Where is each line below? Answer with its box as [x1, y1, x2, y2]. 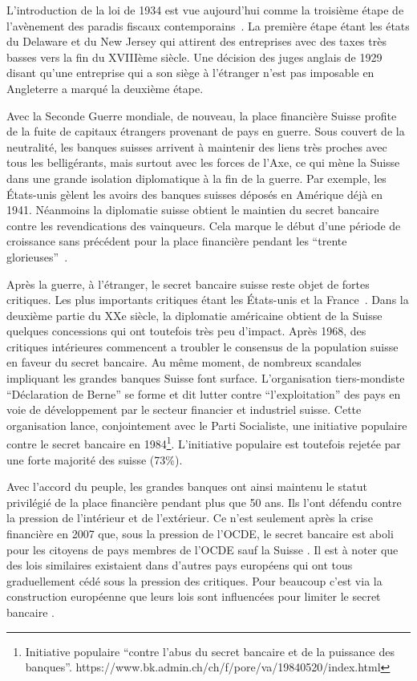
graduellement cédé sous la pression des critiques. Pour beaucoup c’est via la [6, 572, 383, 589]
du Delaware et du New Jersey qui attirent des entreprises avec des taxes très [6, 33, 387, 50]
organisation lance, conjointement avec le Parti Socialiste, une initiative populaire [6, 416, 407, 433]
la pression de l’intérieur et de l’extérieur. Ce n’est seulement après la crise [6, 509, 373, 526]
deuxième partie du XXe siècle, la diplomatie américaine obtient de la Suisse [6, 306, 383, 323]
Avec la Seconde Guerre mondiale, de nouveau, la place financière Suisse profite [6, 107, 397, 124]
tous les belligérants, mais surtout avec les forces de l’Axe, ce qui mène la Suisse [6, 154, 400, 171]
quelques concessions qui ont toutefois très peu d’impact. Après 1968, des [6, 322, 366, 339]
